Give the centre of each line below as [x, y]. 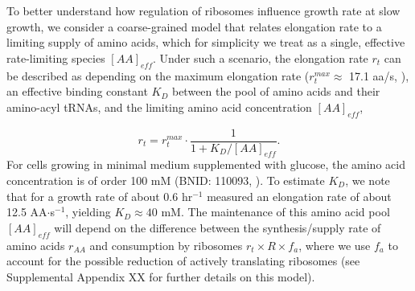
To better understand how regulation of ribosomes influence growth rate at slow [203, 10]
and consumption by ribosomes [166, 245]
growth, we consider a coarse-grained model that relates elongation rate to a [194, 26]
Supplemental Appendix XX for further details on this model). [161, 276]
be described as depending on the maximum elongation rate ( [158, 75]
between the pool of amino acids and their [276, 91]
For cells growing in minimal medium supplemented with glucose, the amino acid [206, 164]
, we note [368, 180]
